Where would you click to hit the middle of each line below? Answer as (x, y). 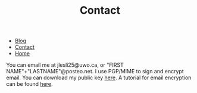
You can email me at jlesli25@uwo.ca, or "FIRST (65, 65)
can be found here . (29, 84)
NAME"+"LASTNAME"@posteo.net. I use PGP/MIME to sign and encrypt (95, 72)
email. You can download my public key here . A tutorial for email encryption (99, 77)
